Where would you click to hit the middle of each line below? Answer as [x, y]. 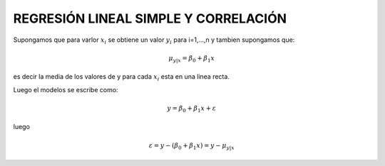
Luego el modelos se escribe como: [66, 89]
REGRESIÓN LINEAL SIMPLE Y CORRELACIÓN [150, 18]
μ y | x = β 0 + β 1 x [192, 59]
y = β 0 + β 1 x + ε [192, 109]
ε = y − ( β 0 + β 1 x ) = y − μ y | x [191, 146]
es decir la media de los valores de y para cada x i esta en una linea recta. [121, 78]
